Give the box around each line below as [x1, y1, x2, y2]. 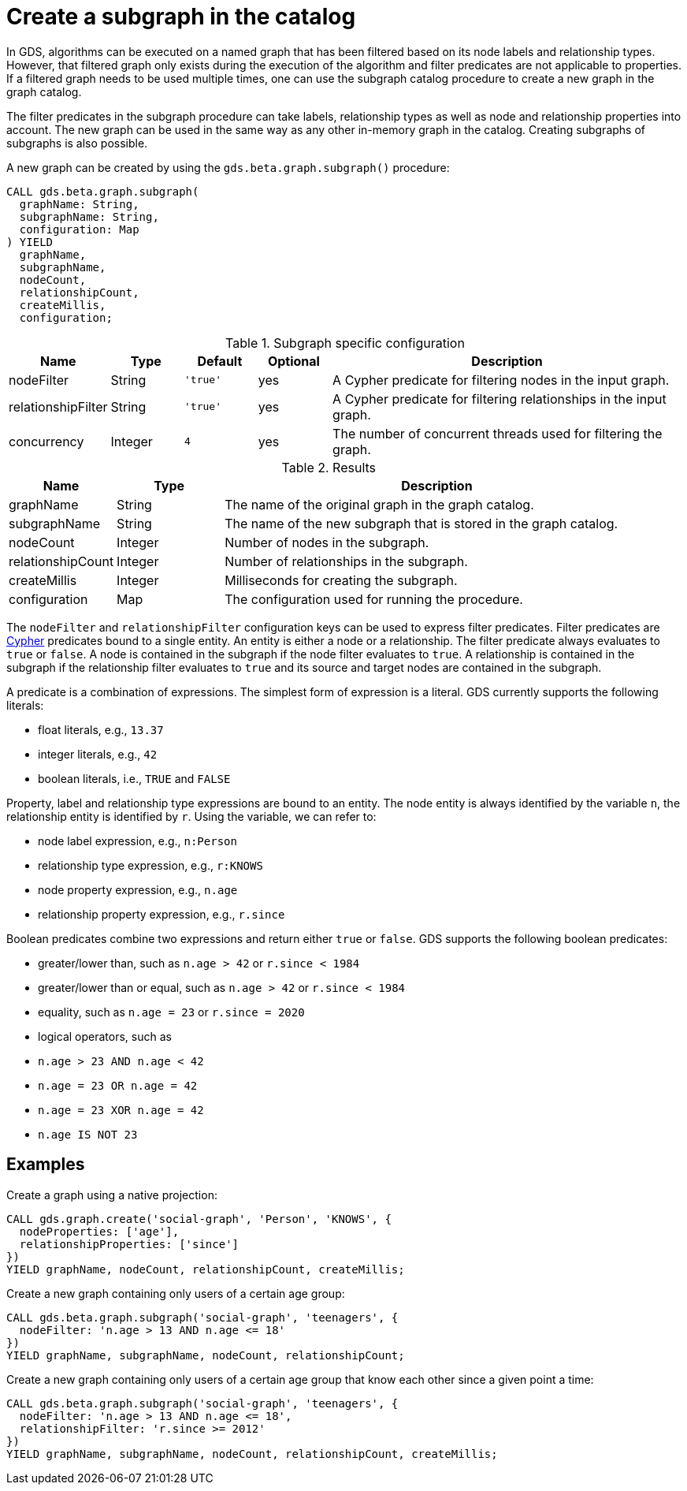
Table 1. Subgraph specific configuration [225, 334, 465, 351]
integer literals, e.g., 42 [38, 747, 158, 761]
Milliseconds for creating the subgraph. [225, 572, 458, 588]
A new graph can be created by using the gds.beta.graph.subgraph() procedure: [6, 160, 450, 174]
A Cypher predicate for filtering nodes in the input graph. [332, 371, 670, 388]
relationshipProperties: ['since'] [19, 1237, 240, 1251]
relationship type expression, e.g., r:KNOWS [38, 858, 263, 872]
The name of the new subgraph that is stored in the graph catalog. [225, 515, 618, 531]
